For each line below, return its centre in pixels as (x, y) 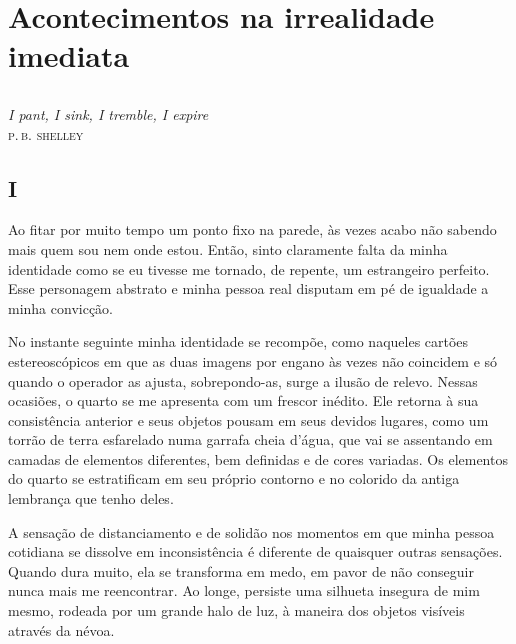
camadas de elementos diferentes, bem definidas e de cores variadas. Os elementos (258, 458)
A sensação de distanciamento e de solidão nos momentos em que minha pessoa (251, 531)
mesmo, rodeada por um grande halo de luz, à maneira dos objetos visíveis (236, 610)
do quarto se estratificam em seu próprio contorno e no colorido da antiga (234, 478)
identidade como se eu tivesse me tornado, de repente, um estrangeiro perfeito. (249, 268)
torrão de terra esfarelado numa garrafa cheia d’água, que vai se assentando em (250, 439)
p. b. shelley (46, 133)
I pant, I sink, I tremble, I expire (108, 113)
